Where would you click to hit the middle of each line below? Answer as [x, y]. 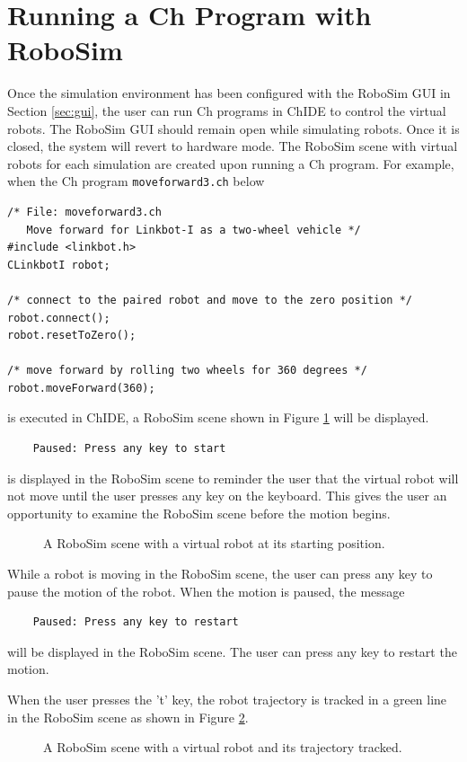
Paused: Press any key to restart [136, 622]
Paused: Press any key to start [129, 449]
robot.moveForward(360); [81, 388]
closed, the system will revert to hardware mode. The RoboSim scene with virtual [233, 146]
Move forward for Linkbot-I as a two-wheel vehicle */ [194, 230]
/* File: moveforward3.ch [84, 212]
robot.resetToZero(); [72, 336]
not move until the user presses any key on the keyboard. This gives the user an [227, 496]
